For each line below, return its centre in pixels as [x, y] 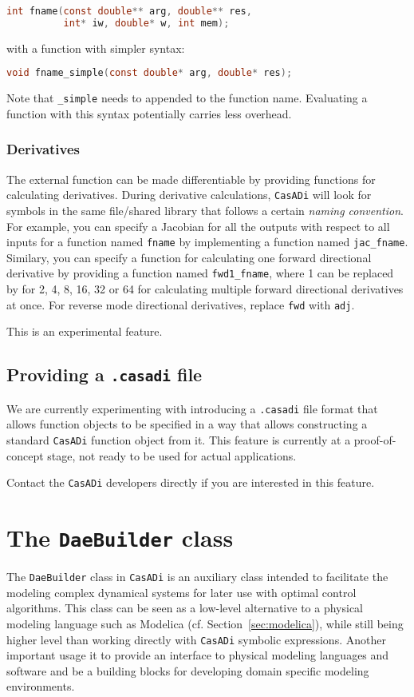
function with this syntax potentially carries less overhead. [149, 113]
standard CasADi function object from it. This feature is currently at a [179, 439]
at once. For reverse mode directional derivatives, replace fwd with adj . [181, 304]
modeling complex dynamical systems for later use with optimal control [181, 592]
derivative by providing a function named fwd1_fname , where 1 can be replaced [200, 273]
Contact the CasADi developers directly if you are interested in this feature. [191, 482]
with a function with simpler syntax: [96, 48]
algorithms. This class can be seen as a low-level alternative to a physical [185, 608]
